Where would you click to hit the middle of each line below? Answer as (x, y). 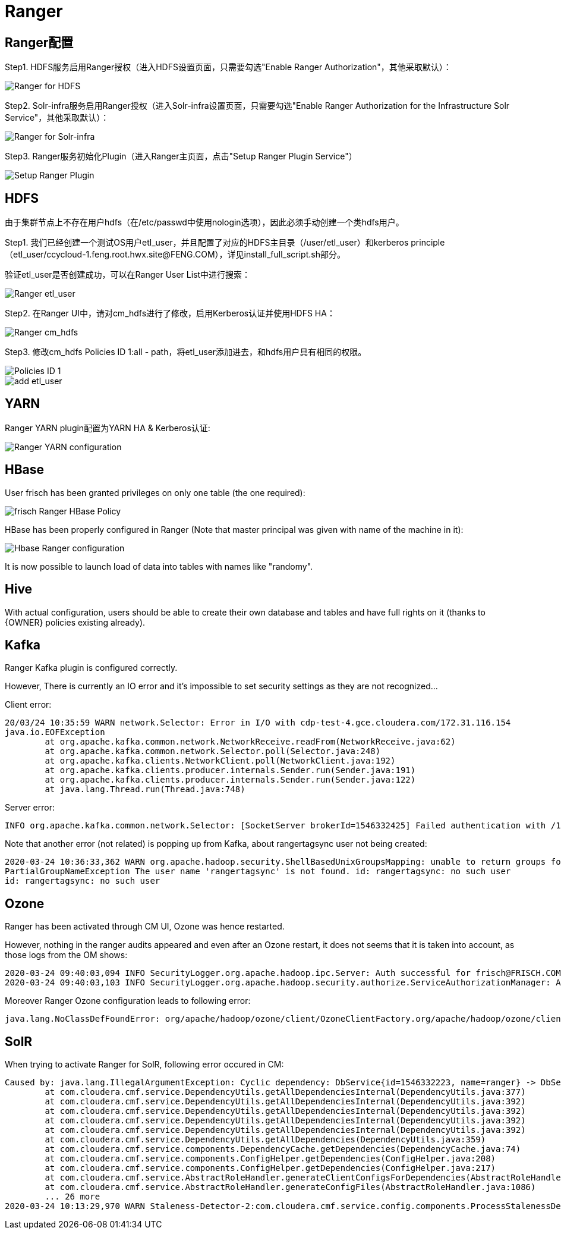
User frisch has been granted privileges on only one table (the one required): (155, 492)
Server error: (30, 808)
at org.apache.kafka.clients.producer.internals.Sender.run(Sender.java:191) (230, 770)
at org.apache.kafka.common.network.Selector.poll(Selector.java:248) (213, 751)
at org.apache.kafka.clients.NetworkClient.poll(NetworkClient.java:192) (220, 761)
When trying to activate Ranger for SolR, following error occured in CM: (144, 1065)
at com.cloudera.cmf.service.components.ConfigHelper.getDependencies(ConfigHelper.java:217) (270, 1168)
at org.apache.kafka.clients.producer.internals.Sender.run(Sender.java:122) (230, 780)
